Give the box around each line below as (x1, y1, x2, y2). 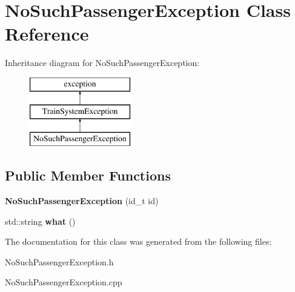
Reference (5, 21, 89, 46)
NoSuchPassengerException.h (5, 255, 114, 268)
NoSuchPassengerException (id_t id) (5, 194, 159, 207)
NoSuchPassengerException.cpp (5, 276, 122, 288)
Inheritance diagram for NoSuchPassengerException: (5, 56, 200, 69)
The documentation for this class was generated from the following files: (5, 235, 272, 248)
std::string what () (5, 214, 76, 227)
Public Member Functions (5, 166, 171, 185)
